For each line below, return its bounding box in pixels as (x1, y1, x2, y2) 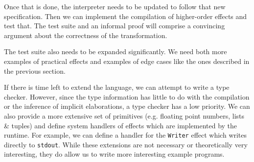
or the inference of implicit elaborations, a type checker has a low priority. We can (4, 101, 250, 111)
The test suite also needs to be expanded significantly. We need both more (4, 46, 227, 57)
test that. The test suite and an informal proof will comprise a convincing (4, 20, 225, 31)
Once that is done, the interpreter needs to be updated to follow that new (4, 1, 226, 11)
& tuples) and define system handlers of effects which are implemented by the (4, 120, 237, 130)
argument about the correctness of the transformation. (4, 30, 167, 40)
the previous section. (4, 65, 66, 76)
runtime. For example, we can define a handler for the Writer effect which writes (4, 130, 247, 140)
